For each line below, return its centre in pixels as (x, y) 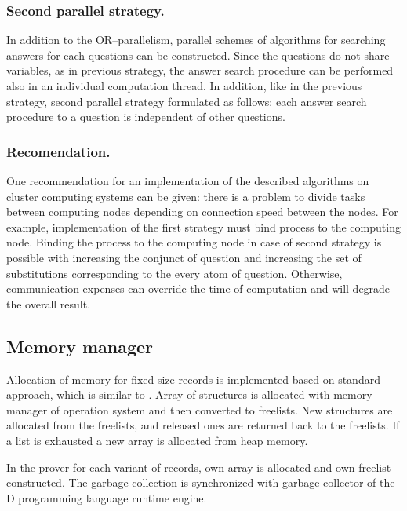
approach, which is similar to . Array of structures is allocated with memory (189, 394)
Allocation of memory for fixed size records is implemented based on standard (193, 379)
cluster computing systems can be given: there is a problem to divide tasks (186, 196)
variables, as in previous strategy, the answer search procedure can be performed (200, 70)
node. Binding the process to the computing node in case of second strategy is (194, 242)
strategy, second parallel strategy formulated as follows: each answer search (187, 101)
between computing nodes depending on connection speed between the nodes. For (202, 212)
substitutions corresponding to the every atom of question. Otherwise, (174, 273)
